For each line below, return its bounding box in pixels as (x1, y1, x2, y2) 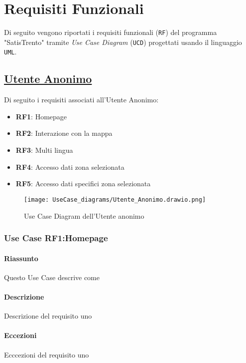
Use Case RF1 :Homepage (4, 232, 108, 244)
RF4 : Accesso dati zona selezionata (15, 161, 124, 172)
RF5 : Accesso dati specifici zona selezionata (15, 178, 151, 189)
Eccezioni (4, 330, 37, 341)
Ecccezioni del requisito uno (4, 349, 89, 360)
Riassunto (4, 253, 38, 263)
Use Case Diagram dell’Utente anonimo (24, 210, 144, 221)
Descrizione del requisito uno (4, 311, 92, 321)
